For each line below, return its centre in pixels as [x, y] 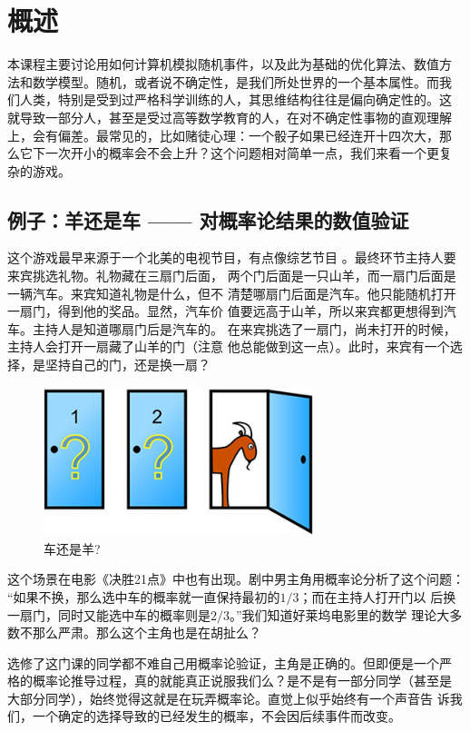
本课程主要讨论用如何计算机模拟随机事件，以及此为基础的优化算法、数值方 [230, 64]
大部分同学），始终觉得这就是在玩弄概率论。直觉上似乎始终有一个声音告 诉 [229, 698]
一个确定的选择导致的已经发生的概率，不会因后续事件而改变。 [216, 716]
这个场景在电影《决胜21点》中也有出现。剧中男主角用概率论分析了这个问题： [236, 579]
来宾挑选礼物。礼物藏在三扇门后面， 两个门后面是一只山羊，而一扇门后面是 [232, 276]
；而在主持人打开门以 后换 [377, 596]
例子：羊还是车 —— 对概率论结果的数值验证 [208, 219]
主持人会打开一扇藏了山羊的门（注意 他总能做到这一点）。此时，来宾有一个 [229, 346]
